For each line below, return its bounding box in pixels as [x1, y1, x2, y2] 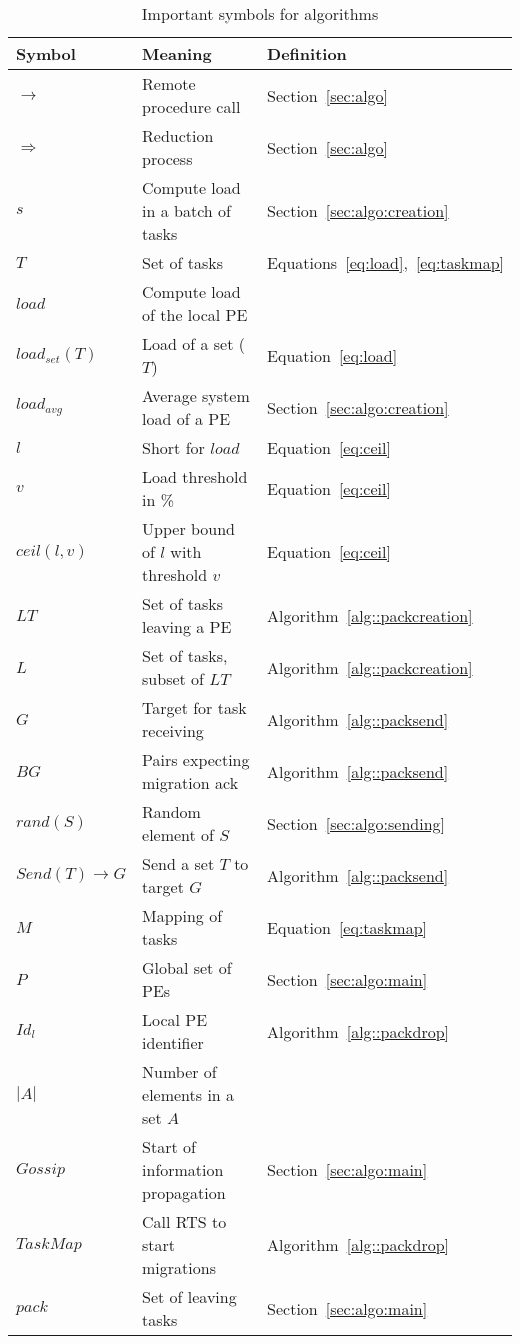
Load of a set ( [142, 332, 245, 355]
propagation [142, 1181, 226, 1204]
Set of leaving [142, 1285, 237, 1308]
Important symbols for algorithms [141, 2, 379, 25]
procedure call [142, 95, 241, 118]
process [142, 147, 193, 170]
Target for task [142, 696, 247, 719]
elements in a [142, 1083, 235, 1106]
